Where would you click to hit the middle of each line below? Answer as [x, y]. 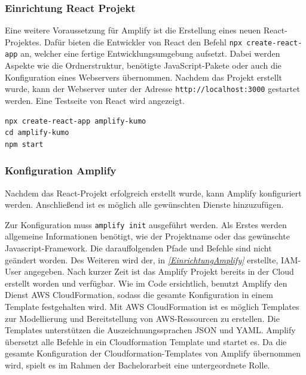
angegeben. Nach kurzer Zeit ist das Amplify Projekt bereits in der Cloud [159, 271]
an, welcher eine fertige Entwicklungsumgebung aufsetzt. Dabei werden [150, 53]
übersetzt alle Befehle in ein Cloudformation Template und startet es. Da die [146, 341]
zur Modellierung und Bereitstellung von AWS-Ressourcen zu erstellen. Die [142, 318]
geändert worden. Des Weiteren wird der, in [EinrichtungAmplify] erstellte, [142, 259]
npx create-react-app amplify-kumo [76, 121]
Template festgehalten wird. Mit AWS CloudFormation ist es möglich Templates [152, 306]
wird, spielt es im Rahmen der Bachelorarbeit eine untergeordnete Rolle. [137, 365]
